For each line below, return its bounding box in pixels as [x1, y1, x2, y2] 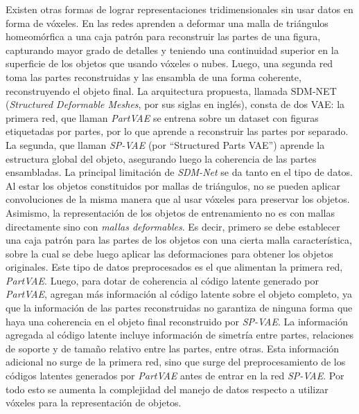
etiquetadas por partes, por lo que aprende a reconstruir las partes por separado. [6, 124, 349, 138]
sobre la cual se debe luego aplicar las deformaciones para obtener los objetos [6, 246, 333, 260]
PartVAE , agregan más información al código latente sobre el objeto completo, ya [6, 287, 353, 301]
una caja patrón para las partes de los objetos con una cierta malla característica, [6, 233, 352, 247]
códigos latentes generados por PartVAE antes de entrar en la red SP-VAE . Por [6, 368, 344, 383]
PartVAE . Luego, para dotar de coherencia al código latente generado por [6, 273, 319, 287]
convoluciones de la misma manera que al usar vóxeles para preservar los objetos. [6, 192, 350, 206]
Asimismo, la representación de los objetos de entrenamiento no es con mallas [6, 205, 335, 219]
